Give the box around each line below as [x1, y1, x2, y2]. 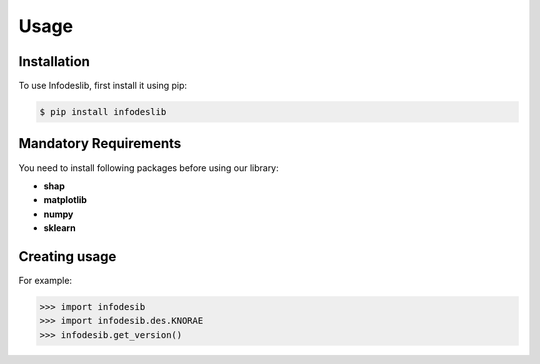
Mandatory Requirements [18, 135, 182, 152]
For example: [18, 275, 73, 287]
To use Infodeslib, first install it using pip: [18, 80, 188, 92]
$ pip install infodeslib [39, 106, 167, 118]
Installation [18, 53, 90, 70]
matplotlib [43, 194, 87, 206]
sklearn [43, 222, 76, 234]
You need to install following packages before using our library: [18, 161, 279, 174]
